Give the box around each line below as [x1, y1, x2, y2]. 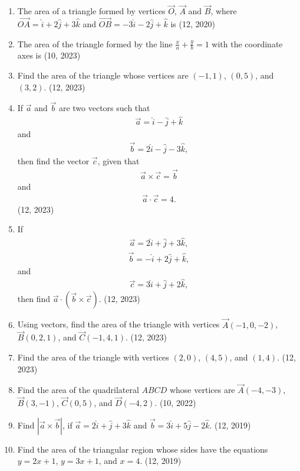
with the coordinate [212, 37, 283, 50]
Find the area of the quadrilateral [17, 384, 139, 396]
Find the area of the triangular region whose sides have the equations [17, 443, 268, 455]
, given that [97, 155, 140, 167]
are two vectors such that [58, 102, 150, 114]
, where [210, 5, 237, 17]
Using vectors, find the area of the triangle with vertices [17, 318, 220, 330]
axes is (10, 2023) [17, 49, 81, 61]
